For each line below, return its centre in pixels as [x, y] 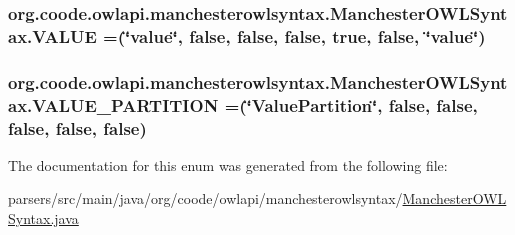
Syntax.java [43, 218]
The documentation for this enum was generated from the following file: [228, 164]
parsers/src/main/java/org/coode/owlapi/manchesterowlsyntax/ [205, 198]
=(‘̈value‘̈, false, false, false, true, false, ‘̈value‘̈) [294, 35]
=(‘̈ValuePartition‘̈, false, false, [351, 104]
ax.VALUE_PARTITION [113, 104]
